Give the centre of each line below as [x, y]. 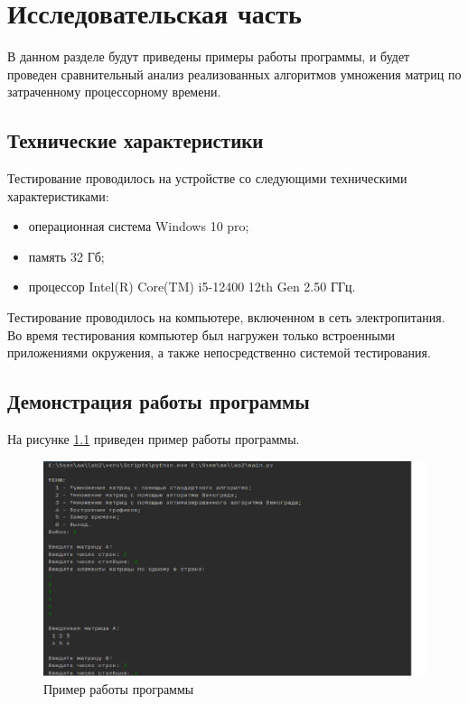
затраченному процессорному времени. [114, 92]
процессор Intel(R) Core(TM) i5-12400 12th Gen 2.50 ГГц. [192, 287]
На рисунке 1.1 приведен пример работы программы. [154, 439]
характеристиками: [58, 195]
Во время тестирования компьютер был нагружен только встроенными [201, 334]
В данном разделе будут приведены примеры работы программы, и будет [209, 56]
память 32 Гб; [66, 256]
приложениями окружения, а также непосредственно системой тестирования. [219, 352]
